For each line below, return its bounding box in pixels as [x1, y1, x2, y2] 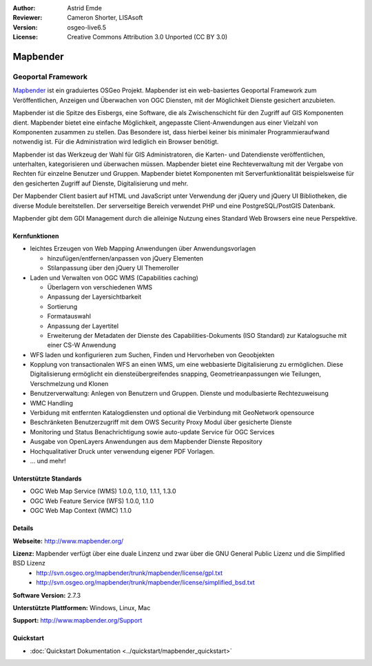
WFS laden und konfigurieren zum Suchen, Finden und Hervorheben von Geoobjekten [30, 350, 275, 359]
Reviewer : [12, 14, 43, 22]
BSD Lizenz [12, 559, 46, 567]
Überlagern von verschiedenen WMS [47, 283, 153, 291]
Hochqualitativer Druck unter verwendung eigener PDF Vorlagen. [30, 447, 215, 455]
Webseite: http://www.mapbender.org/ [12, 536, 124, 545]
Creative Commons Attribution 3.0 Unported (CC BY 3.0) [67, 33, 228, 41]
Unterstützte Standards [12, 474, 82, 483]
